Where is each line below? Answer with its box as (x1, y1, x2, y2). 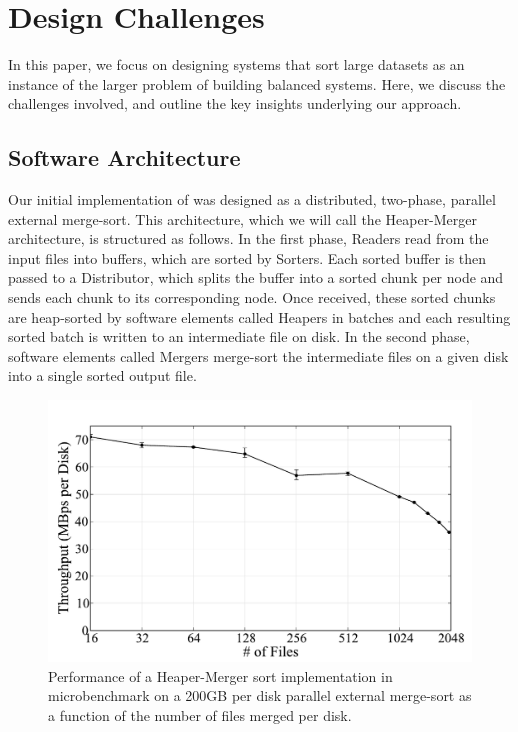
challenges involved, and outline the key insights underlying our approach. (8, 93, 462, 114)
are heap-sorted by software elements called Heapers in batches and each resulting (8, 306, 511, 327)
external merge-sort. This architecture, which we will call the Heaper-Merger (8, 208, 478, 229)
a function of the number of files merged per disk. (48, 704, 352, 725)
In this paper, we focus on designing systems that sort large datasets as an (8, 54, 465, 75)
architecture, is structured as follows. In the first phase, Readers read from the (8, 228, 489, 249)
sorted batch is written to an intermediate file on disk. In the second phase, (8, 326, 470, 347)
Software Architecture (8, 142, 241, 173)
